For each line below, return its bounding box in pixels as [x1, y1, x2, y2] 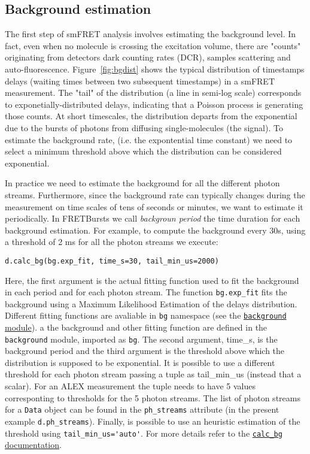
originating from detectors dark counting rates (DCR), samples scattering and [5, 51, 291, 63]
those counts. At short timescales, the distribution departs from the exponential [5, 110, 297, 122]
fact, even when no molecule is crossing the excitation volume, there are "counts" [5, 39, 301, 52]
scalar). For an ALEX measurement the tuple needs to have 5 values [5, 380, 256, 392]
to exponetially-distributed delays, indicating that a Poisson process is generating [5, 98, 303, 110]
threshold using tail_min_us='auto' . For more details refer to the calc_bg [5, 426, 282, 439]
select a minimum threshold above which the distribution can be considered [5, 145, 282, 158]
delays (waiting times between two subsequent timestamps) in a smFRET [5, 74, 275, 87]
